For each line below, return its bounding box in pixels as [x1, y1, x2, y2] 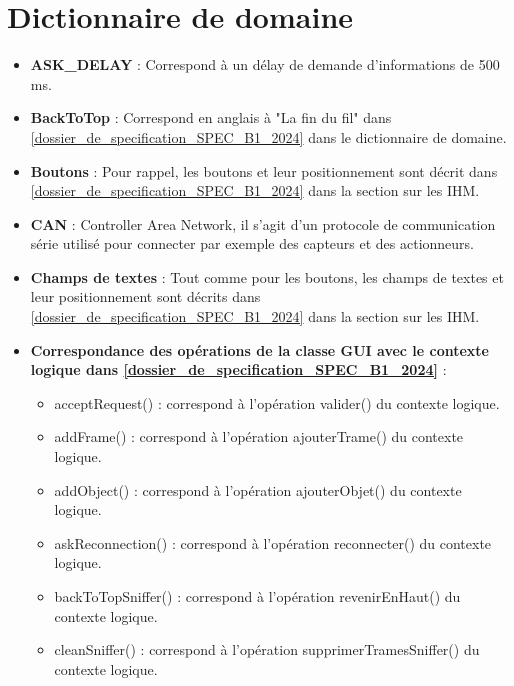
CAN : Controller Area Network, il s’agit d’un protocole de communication [30, 213, 496, 234]
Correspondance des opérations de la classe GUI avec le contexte [30, 339, 490, 360]
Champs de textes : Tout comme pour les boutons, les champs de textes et [30, 266, 504, 287]
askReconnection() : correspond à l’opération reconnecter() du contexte [54, 532, 492, 553]
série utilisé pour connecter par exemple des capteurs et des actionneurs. [30, 233, 475, 254]
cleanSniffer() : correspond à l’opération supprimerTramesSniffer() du [54, 639, 480, 660]
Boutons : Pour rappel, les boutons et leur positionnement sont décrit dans [30, 160, 498, 181]
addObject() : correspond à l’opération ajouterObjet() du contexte [54, 479, 462, 500]
